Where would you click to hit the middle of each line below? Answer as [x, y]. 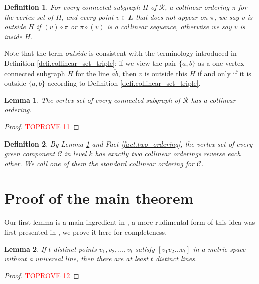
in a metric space [219, 248]
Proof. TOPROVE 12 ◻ [42, 275]
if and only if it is [224, 73]
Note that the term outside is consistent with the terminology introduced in [120, 53]
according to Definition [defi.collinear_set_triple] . [124, 83]
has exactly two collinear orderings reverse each [168, 153]
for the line [92, 73]
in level [76, 153]
